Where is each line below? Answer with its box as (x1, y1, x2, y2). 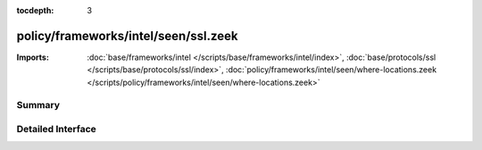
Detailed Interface (16, 123, 97, 136)
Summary (16, 99, 61, 112)
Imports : (16, 52, 49, 62)
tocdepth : (16, 5, 54, 15)
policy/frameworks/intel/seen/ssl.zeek (16, 28, 238, 44)
